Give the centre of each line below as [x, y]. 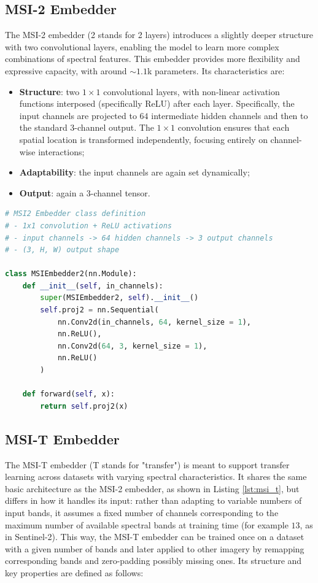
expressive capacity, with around [66, 70]
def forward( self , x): [68, 394]
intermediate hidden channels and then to [230, 115]
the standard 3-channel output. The [87, 127]
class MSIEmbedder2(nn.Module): [71, 274]
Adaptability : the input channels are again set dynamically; [134, 172]
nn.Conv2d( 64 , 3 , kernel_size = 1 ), [132, 346]
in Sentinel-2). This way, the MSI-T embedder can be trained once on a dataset [155, 537]
